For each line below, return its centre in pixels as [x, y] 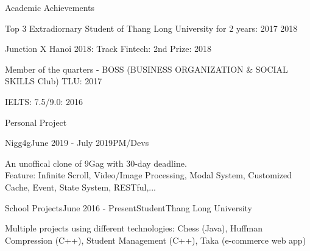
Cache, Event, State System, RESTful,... [81, 187]
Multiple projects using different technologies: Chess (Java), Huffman [134, 228]
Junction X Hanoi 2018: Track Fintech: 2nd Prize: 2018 [108, 49]
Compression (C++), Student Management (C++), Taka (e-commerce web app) [156, 240]
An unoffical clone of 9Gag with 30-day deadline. [96, 163]
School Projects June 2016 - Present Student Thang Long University [129, 207]
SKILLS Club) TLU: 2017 [54, 81]
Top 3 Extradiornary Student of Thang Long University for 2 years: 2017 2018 [151, 28]
